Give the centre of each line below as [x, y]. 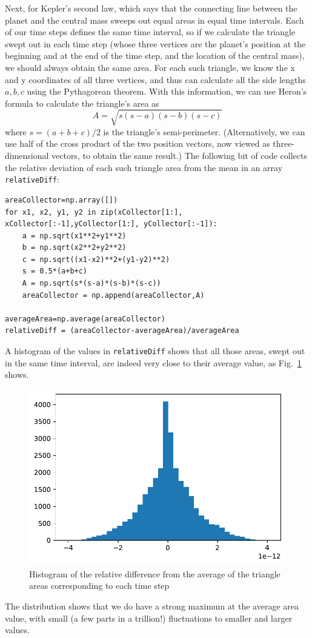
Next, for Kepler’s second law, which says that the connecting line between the [151, 8]
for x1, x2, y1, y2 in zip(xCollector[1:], [94, 212]
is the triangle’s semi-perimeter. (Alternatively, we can [204, 131]
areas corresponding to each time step [99, 586]
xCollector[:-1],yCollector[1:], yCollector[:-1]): [111, 224]
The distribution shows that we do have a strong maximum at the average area [152, 606]
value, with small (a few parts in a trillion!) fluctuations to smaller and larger [149, 618]
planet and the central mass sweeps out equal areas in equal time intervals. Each [154, 20]
